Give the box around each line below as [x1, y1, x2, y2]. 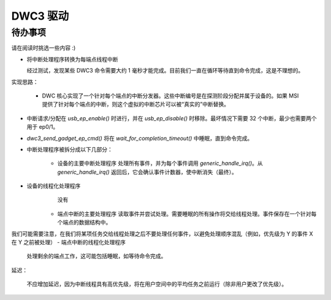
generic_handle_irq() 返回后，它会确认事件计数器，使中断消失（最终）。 [57, 168, 237, 175]
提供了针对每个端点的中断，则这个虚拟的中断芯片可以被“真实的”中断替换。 [42, 101, 230, 108]
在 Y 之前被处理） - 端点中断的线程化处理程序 [11, 239, 126, 246]
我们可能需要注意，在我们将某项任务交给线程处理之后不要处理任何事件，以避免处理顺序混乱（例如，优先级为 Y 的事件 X [11, 230, 313, 237]
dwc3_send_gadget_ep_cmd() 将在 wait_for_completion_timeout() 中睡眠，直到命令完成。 [26, 134, 253, 142]
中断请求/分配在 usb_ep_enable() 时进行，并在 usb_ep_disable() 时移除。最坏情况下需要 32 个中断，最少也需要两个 [26, 114, 317, 122]
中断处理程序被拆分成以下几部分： [26, 145, 113, 153]
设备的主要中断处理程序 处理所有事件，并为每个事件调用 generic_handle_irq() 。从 [57, 160, 263, 167]
